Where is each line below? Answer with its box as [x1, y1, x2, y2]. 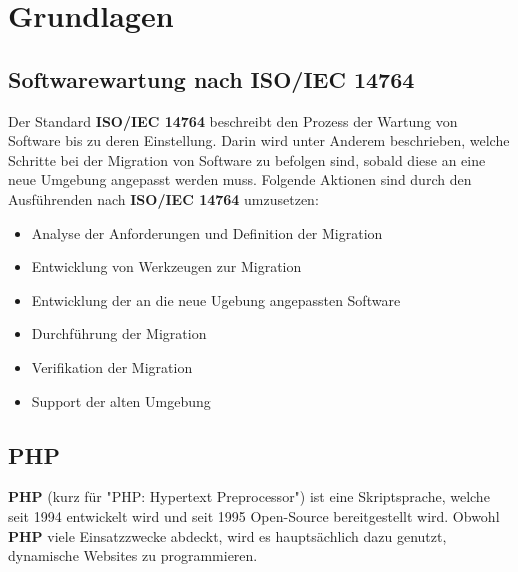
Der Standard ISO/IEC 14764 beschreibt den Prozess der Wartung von [8, 110, 458, 131]
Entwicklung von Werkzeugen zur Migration [31, 256, 302, 277]
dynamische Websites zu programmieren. [8, 545, 258, 566]
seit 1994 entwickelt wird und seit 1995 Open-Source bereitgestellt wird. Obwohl [8, 505, 500, 526]
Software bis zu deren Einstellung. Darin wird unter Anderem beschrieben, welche [8, 130, 510, 151]
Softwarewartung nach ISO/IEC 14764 [8, 63, 415, 94]
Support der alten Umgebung [31, 390, 211, 411]
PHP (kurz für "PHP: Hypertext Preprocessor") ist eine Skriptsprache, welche [8, 486, 490, 507]
